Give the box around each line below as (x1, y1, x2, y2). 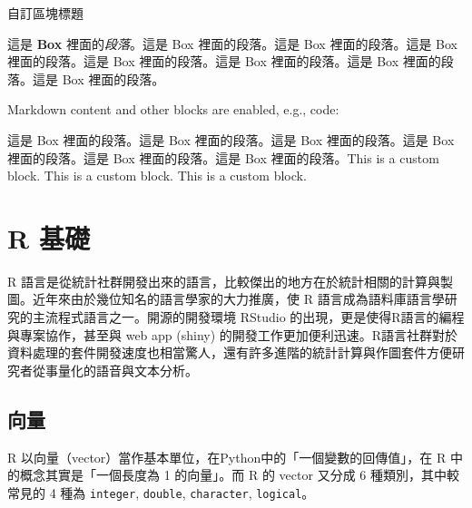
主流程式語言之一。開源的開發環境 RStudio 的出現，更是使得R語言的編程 (32, 308, 465, 327)
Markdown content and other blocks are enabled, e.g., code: (7, 100, 339, 119)
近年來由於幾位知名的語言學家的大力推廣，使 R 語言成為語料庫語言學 (32, 289, 445, 308)
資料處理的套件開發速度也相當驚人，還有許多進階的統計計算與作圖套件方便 (7, 343, 452, 362)
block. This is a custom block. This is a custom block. (7, 166, 307, 185)
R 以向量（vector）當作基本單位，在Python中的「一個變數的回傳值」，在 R (7, 447, 447, 466)
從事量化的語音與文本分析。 (32, 360, 198, 379)
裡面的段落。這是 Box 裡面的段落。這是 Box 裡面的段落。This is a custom (7, 148, 439, 167)
